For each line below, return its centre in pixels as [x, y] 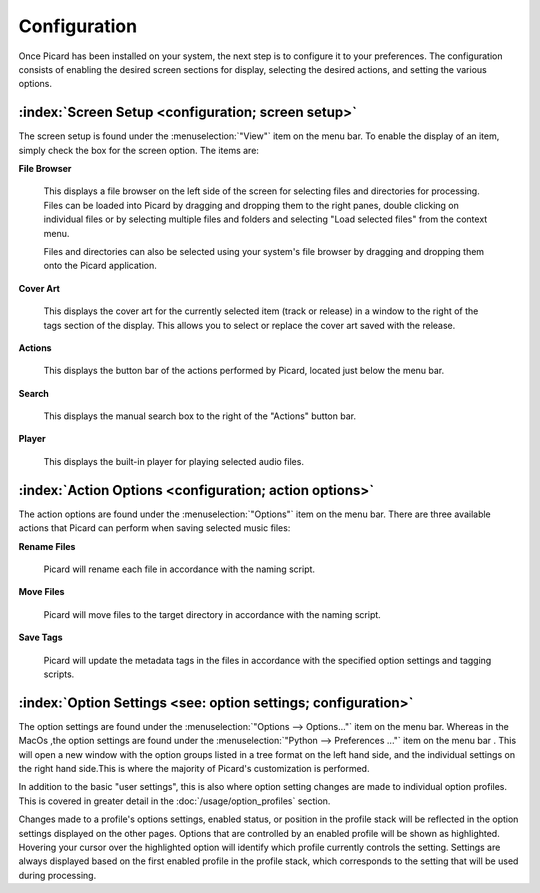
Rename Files [47, 546]
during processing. [57, 875]
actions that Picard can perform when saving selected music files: [154, 528]
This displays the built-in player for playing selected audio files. [174, 461]
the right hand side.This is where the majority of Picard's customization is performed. [194, 768]
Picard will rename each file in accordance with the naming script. [179, 569]
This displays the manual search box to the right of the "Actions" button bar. [200, 416]
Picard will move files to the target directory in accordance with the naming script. [212, 614]
